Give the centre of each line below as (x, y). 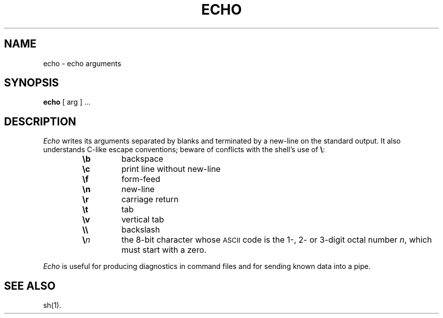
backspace (142, 159)
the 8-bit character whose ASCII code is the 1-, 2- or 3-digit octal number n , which (277, 240)
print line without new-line (171, 169)
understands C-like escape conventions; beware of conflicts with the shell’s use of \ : (184, 150)
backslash (141, 230)
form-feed (141, 179)
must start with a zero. (164, 250)
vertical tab (143, 220)
